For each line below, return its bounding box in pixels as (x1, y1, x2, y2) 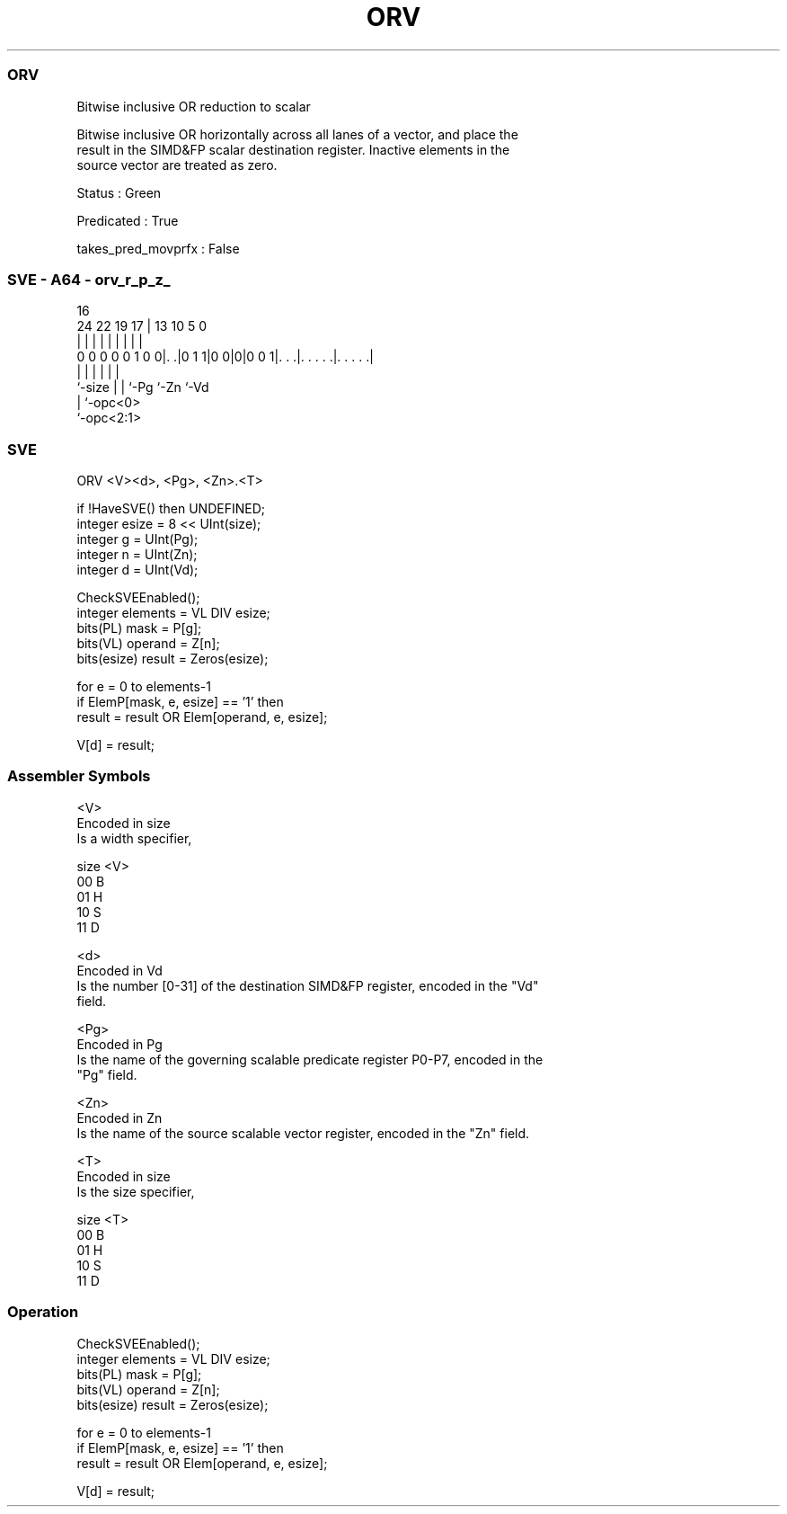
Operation (7, 1303, 79, 1322)
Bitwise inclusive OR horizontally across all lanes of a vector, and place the (76, 126, 518, 142)
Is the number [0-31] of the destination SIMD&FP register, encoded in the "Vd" (76, 977, 539, 993)
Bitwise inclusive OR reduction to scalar (76, 98, 311, 114)
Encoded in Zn (76, 1109, 163, 1126)
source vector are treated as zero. (76, 156, 278, 173)
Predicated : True (76, 212, 179, 228)
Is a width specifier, (76, 830, 192, 846)
